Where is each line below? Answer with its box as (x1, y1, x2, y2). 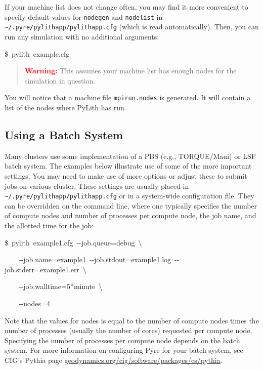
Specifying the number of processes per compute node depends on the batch (5, 335, 240, 345)
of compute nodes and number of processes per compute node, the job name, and (5, 210, 256, 221)
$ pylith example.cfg (5, 48, 70, 59)
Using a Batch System (5, 127, 123, 142)
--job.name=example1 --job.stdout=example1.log (18, 254, 171, 265)
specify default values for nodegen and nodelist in (5, 11, 163, 22)
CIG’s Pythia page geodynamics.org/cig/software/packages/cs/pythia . (5, 354, 223, 365)
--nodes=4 (18, 298, 50, 308)
